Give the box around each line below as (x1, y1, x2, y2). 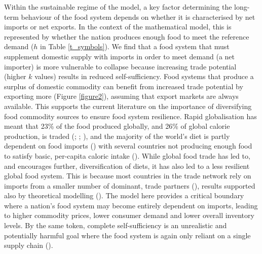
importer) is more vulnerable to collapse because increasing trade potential (4, 61, 237, 71)
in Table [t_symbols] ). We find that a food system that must (40, 41, 230, 52)
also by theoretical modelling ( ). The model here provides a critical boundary (4, 190, 244, 201)
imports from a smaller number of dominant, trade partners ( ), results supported (4, 180, 255, 191)
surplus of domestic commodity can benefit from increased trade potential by (4, 81, 243, 91)
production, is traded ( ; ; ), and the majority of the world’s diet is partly (4, 130, 230, 141)
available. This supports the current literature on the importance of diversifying (4, 100, 252, 111)
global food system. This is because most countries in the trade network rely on (4, 170, 251, 181)
